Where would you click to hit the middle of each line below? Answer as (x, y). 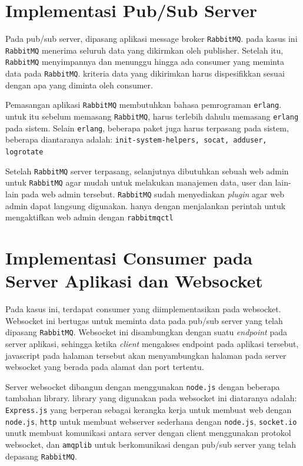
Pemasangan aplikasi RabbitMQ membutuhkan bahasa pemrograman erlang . (144, 105)
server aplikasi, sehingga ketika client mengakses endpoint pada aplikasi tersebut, (152, 343)
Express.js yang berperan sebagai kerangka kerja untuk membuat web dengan (149, 410)
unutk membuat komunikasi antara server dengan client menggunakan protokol (148, 433)
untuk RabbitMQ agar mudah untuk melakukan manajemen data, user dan (139, 182)
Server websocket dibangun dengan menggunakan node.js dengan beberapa (143, 386)
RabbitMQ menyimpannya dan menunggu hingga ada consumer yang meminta (145, 62)
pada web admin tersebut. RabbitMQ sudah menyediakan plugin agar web (153, 194)
